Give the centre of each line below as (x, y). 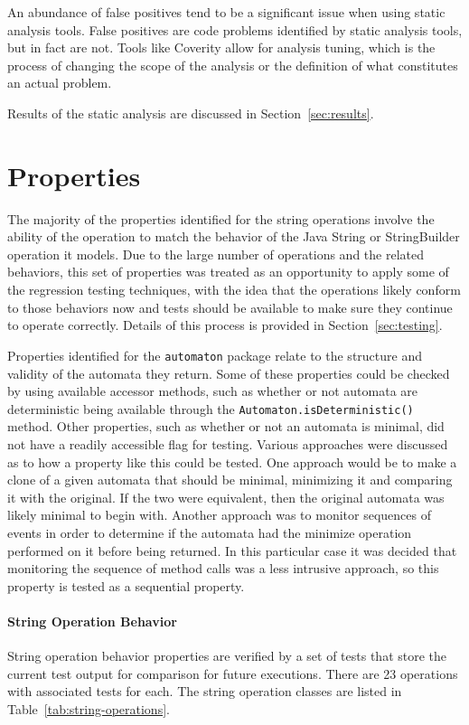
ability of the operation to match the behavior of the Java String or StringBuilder (234, 236)
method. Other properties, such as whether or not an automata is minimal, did (226, 426)
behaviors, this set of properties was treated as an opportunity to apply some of (228, 272)
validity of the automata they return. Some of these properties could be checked (229, 373)
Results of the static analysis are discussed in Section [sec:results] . (191, 113)
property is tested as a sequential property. (126, 585)
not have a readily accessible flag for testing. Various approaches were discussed (228, 443)
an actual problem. (60, 83)
